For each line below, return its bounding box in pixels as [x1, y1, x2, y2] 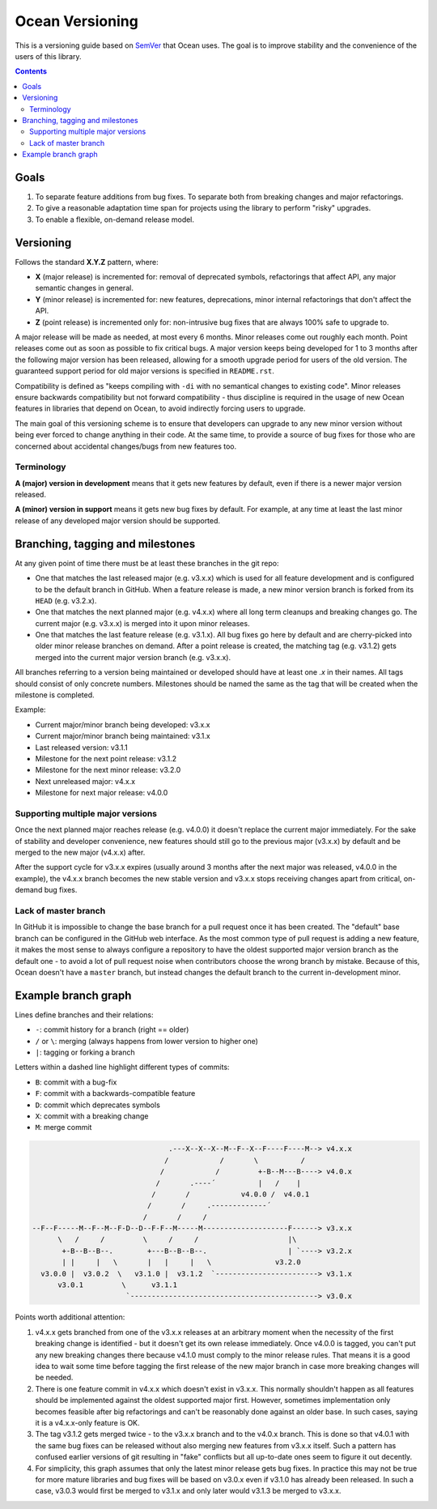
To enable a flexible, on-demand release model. [35, 215, 194, 224]
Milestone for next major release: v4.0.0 [35, 788, 168, 798]
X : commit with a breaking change [35, 1110, 149, 1121]
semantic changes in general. [35, 283, 134, 293]
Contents [15, 66, 48, 76]
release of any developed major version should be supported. [15, 515, 221, 526]
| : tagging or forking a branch [35, 1047, 135, 1057]
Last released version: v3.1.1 [35, 742, 129, 752]
